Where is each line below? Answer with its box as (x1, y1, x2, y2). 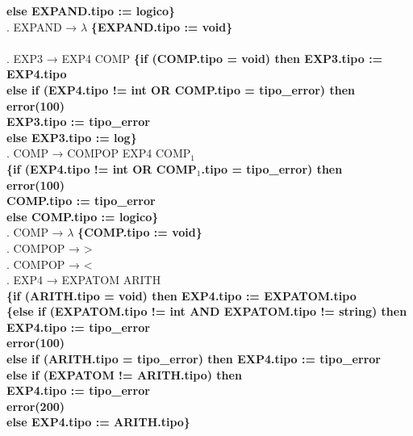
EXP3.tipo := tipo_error (6, 113, 150, 130)
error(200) (6, 397, 65, 414)
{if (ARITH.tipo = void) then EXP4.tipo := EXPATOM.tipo (6, 287, 357, 304)
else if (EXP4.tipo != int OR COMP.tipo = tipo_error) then (6, 81, 356, 98)
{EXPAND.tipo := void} (90, 18, 233, 35)
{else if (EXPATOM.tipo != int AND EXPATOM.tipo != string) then (6, 303, 407, 320)
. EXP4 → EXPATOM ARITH (6, 271, 161, 288)
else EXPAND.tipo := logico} (6, 2, 176, 19)
